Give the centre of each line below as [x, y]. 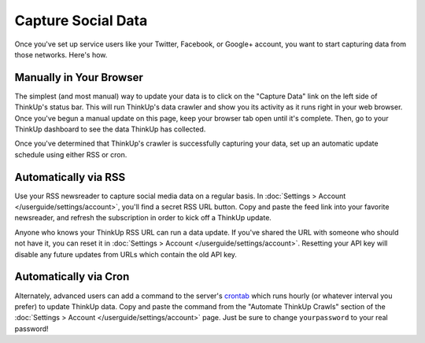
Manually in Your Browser [79, 77]
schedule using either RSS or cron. [71, 154]
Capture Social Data [81, 20]
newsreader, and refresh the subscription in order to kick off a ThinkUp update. [143, 218]
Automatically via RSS [70, 177]
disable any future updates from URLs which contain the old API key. [126, 254]
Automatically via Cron [72, 277]
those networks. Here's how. [61, 54]
